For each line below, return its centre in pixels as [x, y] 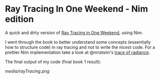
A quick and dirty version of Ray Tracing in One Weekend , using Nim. [74, 32]
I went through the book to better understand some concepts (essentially [78, 42]
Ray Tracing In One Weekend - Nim [77, 9]
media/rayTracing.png [27, 71]
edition [19, 19]
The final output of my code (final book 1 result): [53, 62]
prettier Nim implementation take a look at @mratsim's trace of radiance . [78, 52]
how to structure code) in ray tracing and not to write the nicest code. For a [80, 47]
